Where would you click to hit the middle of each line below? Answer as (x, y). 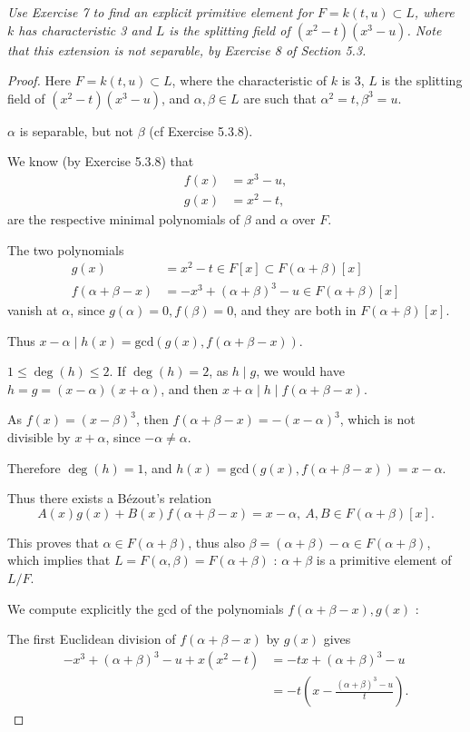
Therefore (34, 467)
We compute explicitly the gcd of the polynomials (146, 608)
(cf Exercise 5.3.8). (201, 130)
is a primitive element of (384, 560)
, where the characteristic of (250, 80)
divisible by (39, 436)
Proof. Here (39, 80)
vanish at (33, 310)
